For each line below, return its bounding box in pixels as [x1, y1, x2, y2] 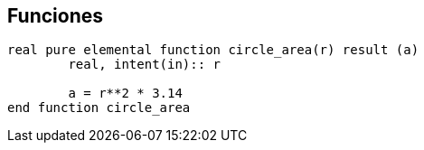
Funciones [7, 5, 104, 27]
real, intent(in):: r [68, 57, 221, 72]
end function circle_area [7, 100, 191, 116]
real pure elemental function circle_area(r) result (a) [7, 42, 419, 58]
